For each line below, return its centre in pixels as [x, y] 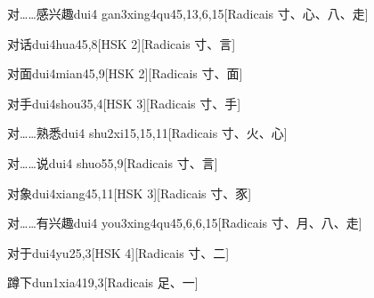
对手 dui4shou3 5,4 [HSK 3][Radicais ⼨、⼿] [124, 103]
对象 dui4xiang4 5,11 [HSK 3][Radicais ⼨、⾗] [130, 193]
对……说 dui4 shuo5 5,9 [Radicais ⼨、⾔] [113, 162]
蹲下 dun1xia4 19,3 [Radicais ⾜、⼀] [103, 282]
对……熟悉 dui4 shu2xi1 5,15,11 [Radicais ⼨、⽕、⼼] [147, 133]
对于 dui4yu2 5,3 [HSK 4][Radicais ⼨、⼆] [118, 252]
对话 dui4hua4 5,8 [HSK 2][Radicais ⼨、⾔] [122, 43]
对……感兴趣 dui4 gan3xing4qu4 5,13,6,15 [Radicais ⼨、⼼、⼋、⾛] [188, 13]
